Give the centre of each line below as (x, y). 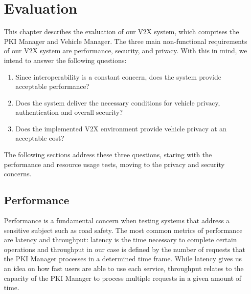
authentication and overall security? (69, 112)
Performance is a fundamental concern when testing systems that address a (117, 220)
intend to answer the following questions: (65, 60)
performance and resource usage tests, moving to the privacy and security (114, 164)
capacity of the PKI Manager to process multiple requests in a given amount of (123, 278)
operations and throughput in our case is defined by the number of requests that (125, 249)
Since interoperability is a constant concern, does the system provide (118, 76)
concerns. (18, 174)
